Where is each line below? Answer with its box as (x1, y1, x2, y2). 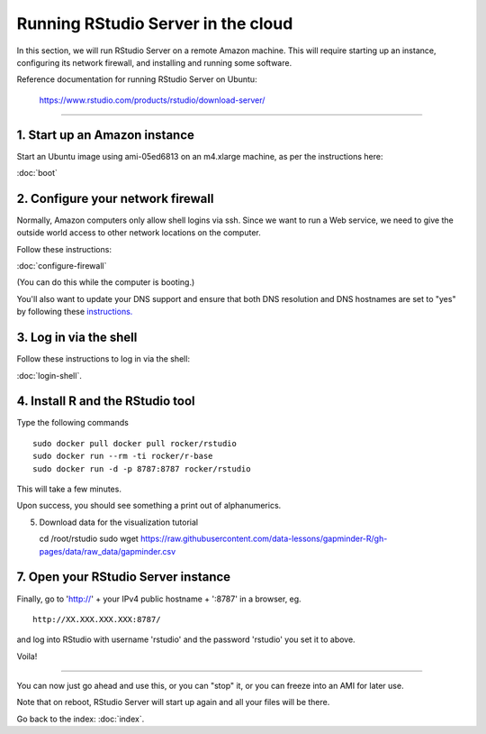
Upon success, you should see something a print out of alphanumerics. (16, 500, 282, 511)
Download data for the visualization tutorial (39, 517, 198, 528)
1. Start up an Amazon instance (16, 127, 195, 142)
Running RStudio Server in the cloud (16, 14, 293, 33)
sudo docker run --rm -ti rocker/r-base (32, 451, 213, 462)
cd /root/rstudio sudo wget (39, 533, 139, 545)
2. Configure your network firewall (16, 190, 214, 206)
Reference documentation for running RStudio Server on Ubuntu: (16, 74, 257, 85)
